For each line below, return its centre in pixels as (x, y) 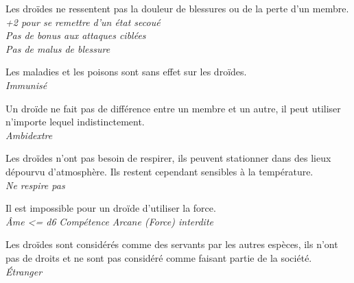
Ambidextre (29, 135)
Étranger (24, 271)
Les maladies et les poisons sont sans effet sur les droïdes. (126, 72)
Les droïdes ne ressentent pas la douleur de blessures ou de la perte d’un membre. (177, 8)
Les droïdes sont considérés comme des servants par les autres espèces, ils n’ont (172, 244)
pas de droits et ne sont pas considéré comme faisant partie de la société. (159, 257)
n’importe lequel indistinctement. (75, 122)
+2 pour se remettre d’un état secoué (83, 22)
